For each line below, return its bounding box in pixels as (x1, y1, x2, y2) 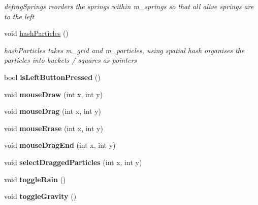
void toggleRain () (4, 174, 66, 184)
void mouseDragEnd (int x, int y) (4, 140, 116, 150)
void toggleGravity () (4, 191, 77, 201)
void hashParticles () (4, 28, 69, 38)
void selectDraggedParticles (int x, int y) (4, 156, 142, 167)
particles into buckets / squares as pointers (4, 55, 137, 65)
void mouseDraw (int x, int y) (4, 89, 103, 99)
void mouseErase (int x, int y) (4, 122, 103, 133)
